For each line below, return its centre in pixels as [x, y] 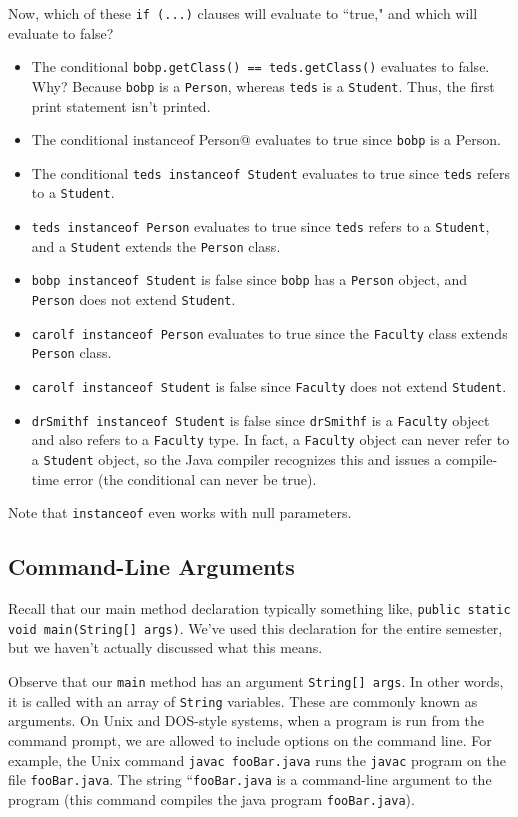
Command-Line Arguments [151, 566]
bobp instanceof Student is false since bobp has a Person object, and [249, 279]
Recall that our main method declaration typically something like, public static [259, 608]
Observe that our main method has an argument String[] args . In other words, [256, 681]
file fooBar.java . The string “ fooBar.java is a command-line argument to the [250, 779]
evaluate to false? [61, 32]
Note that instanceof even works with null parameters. [180, 512]
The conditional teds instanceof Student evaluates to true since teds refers [271, 172]
